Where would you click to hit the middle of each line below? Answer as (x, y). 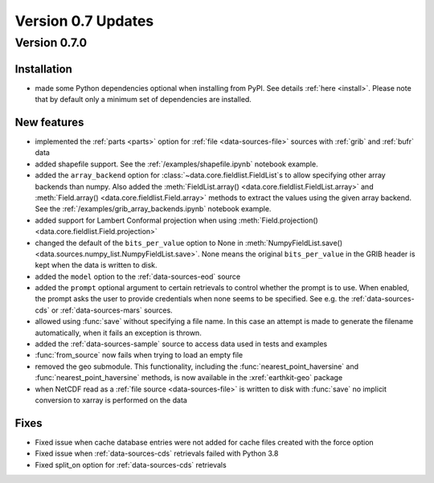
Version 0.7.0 (51, 43)
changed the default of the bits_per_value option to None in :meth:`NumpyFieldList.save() (189, 243)
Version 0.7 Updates (84, 21)
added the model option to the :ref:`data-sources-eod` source (138, 276)
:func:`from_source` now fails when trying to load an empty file (139, 355)
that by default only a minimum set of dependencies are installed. (143, 100)
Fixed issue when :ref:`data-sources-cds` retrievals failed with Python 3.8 (157, 453)
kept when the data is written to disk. (96, 265)
